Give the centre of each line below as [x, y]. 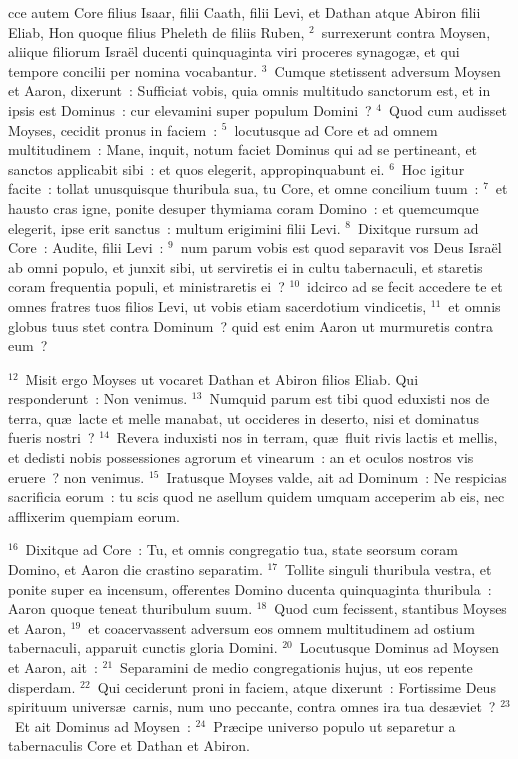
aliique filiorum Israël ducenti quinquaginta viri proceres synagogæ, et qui [234, 51]
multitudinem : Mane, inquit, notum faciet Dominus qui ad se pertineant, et [243, 149]
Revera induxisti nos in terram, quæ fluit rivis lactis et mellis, [307, 437]
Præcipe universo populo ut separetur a [334, 725]
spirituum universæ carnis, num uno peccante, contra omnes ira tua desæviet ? [252, 706]
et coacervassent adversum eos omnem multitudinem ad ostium [281, 627]
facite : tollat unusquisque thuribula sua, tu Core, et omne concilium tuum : [243, 188]
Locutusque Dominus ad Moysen [399, 647]
